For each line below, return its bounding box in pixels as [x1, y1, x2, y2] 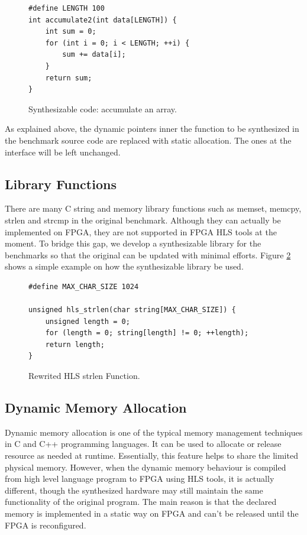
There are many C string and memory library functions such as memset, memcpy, [5, 202, 302, 215]
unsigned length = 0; [45, 317, 130, 326]
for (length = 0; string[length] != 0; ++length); [45, 329, 249, 338]
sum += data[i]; [62, 50, 126, 59]
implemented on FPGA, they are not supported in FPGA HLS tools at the [5, 225, 277, 238]
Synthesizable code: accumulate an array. [28, 102, 177, 115]
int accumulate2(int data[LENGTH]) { [28, 15, 177, 24]
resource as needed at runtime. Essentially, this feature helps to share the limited [5, 449, 298, 462]
